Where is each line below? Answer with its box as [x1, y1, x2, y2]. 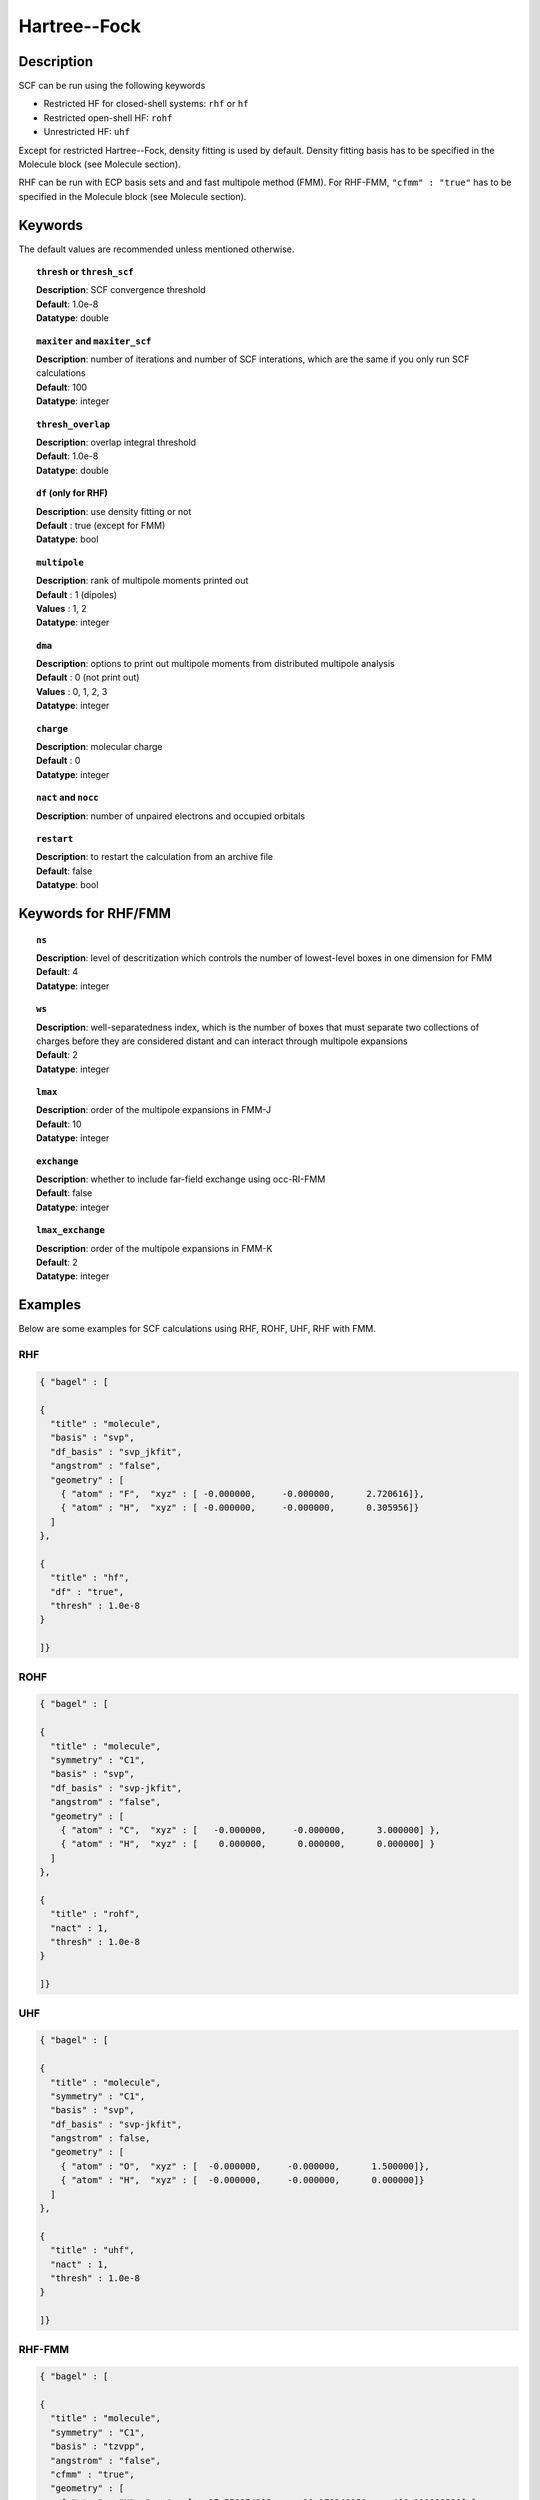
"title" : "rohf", [50, 1908, 140, 1920]
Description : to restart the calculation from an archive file [36, 851, 274, 863]
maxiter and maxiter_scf [36, 335, 152, 347]
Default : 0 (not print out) [36, 671, 140, 684]
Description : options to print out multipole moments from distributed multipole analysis [36, 658, 395, 670]
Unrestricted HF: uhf [43, 126, 130, 138]
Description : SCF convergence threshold [36, 284, 206, 296]
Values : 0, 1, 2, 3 [36, 685, 108, 697]
